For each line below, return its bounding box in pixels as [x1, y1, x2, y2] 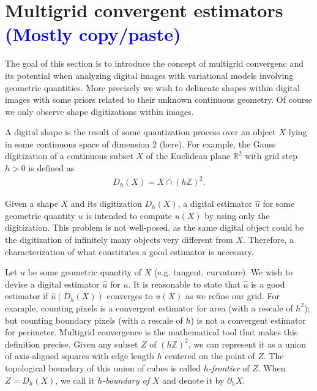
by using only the [204, 209, 270, 222]
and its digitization [70, 197, 142, 210]
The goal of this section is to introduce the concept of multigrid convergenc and [5, 57, 304, 70]
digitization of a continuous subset [5, 149, 133, 162]
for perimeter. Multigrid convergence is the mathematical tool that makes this [5, 326, 298, 338]
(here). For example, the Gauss [159, 137, 276, 150]
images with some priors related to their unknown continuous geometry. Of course [5, 93, 312, 106]
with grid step [245, 149, 297, 162]
